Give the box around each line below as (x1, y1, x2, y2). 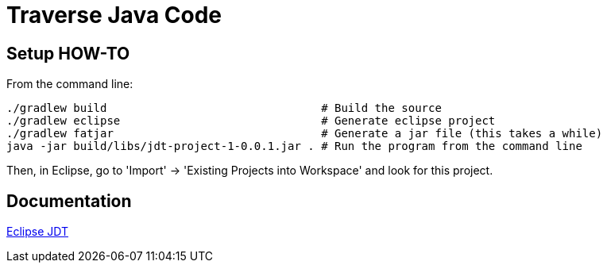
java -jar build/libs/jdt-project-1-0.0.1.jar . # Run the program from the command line (6, 140, 582, 153)
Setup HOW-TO (6, 43, 130, 63)
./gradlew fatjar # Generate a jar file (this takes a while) (6, 127, 603, 140)
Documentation (6, 190, 132, 211)
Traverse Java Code (6, 2, 222, 29)
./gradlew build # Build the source (6, 102, 442, 115)
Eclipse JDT (6, 225, 68, 239)
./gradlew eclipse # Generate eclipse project (6, 114, 496, 128)
